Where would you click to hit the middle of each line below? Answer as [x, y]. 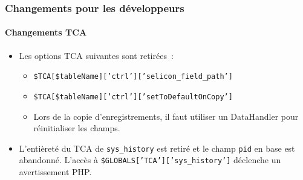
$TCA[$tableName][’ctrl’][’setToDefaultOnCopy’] [133, 97]
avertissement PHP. [55, 172]
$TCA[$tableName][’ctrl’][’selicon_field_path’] [133, 77]
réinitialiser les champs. [77, 128]
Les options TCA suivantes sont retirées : [96, 55]
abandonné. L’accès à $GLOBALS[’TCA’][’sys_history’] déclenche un [150, 160]
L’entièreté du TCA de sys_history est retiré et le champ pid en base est [157, 148]
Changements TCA [46, 32]
